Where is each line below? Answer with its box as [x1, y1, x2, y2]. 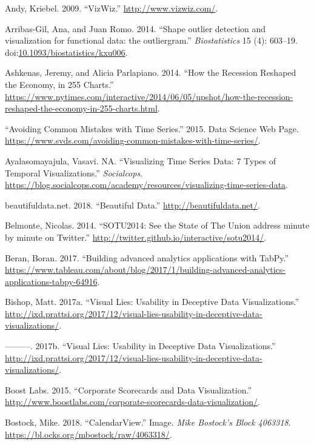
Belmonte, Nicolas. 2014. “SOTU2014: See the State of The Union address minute [5, 219, 310, 232]
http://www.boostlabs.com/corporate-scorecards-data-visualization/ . [5, 395, 260, 408]
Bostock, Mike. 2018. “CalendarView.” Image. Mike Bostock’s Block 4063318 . [5, 416, 291, 429]
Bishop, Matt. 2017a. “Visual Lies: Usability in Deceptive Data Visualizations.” [5, 295, 299, 308]
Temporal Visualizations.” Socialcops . [5, 166, 143, 179]
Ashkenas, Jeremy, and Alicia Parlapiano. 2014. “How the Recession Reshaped [5, 66, 296, 79]
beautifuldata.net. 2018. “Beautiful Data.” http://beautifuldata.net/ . [5, 198, 260, 211]
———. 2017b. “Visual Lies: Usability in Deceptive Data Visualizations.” [5, 340, 276, 352]
